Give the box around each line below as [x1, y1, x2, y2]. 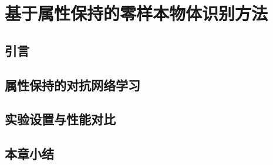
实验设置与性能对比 [5, 110, 116, 128]
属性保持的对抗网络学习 [5, 75, 140, 94]
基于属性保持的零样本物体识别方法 [5, 1, 268, 25]
